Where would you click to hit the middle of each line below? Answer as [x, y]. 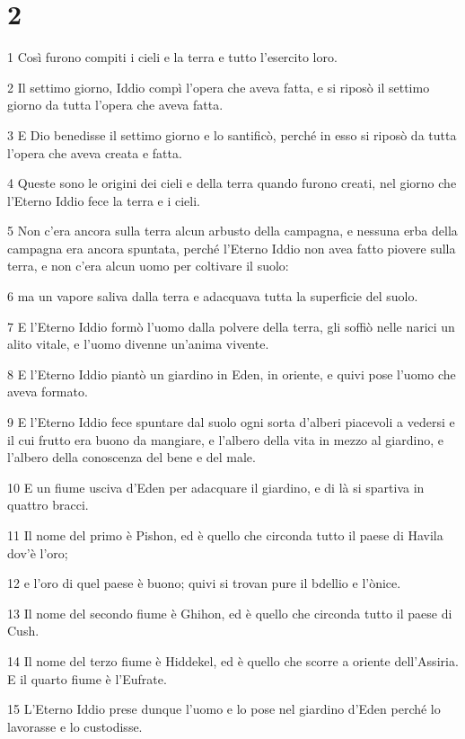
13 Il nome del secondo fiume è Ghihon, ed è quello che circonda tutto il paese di [230, 613]
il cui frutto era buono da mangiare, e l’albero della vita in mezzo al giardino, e [225, 439]
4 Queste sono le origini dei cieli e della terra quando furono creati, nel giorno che [232, 183]
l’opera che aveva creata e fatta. [95, 152]
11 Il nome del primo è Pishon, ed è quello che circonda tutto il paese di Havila [225, 535]
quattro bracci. [48, 505]
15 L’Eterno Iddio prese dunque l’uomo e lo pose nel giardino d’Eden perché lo [224, 709]
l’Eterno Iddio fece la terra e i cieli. [104, 200]
